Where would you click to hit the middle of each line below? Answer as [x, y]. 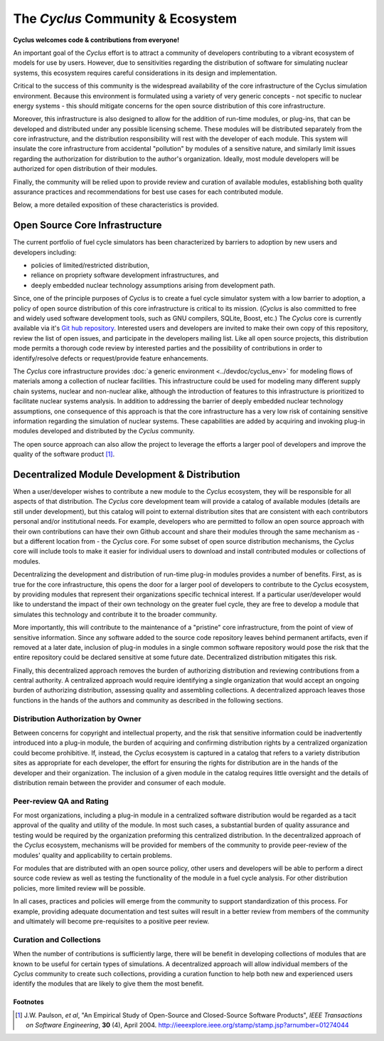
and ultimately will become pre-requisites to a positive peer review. [111, 921]
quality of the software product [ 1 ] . [64, 454]
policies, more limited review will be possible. [79, 888]
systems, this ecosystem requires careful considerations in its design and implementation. [145, 73]
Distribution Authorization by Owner [77, 718]
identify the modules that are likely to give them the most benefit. [108, 984]
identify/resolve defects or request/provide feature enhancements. [111, 358]
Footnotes [28, 1002]
